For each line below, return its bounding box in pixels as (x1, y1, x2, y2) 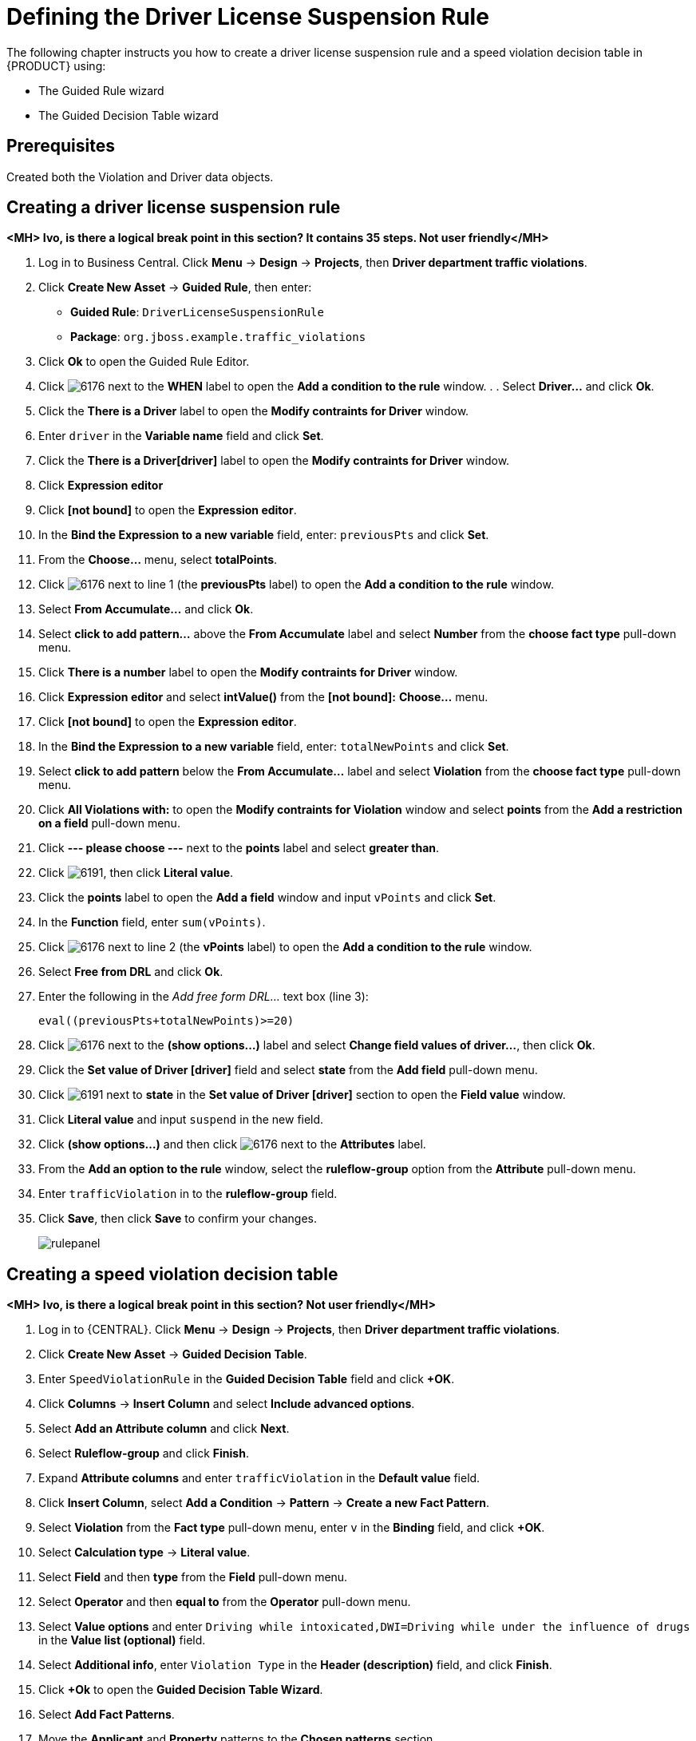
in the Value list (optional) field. (38, 1633, 206, 1648)
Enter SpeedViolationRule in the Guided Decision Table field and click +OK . (38, 1372, 455, 1386)
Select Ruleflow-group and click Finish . (38, 1446, 249, 1461)
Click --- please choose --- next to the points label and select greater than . (38, 841, 440, 855)
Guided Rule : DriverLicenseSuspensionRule (70, 305, 324, 319)
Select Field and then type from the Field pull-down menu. (38, 1570, 348, 1584)
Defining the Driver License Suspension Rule (6, 3, 489, 30)
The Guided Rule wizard (38, 83, 164, 97)
